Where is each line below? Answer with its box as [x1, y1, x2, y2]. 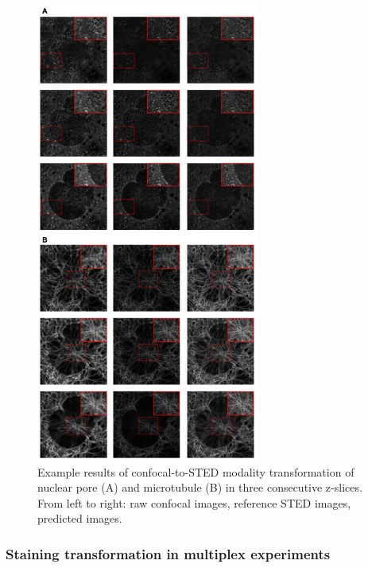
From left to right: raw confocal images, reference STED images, [37, 494, 351, 511]
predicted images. [37, 510, 122, 527]
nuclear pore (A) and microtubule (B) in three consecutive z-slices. [37, 479, 362, 496]
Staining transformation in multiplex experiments [6, 543, 331, 563]
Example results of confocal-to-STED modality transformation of [37, 463, 354, 480]
